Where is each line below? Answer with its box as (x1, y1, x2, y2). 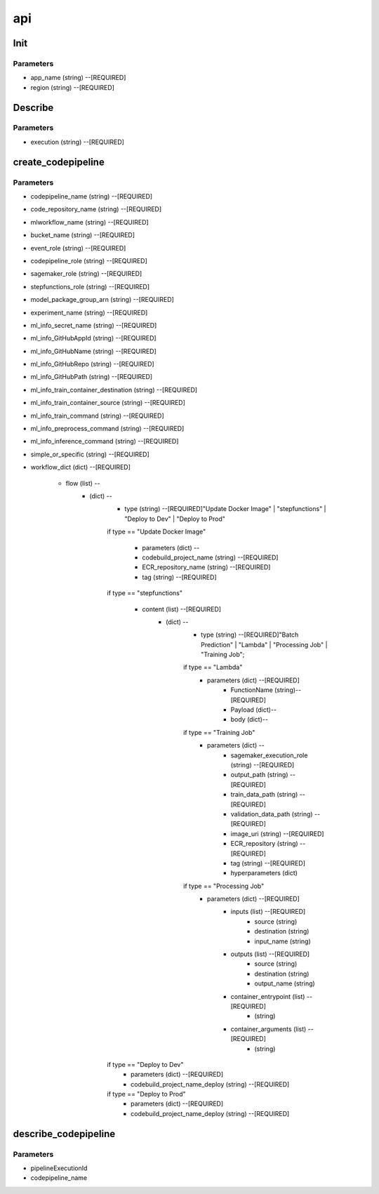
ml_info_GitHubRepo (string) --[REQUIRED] (30, 360, 154, 369)
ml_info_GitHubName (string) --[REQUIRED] (30, 347, 157, 355)
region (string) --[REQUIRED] (30, 83, 115, 91)
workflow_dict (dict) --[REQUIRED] (30, 463, 131, 472)
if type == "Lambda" (183, 663, 243, 672)
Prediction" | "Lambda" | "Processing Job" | (201, 640, 328, 649)
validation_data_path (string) (230, 809, 313, 818)
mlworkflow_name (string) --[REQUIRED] (30, 218, 149, 226)
